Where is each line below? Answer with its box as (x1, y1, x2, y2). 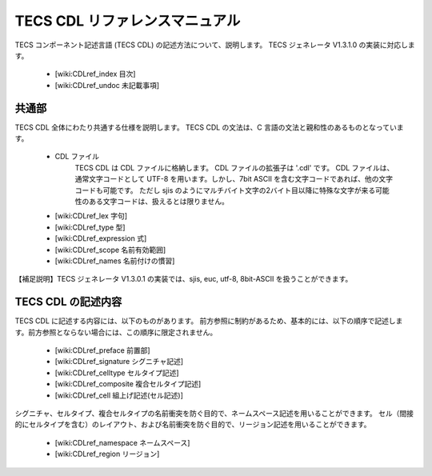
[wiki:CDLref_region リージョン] (54, 449, 160, 459)
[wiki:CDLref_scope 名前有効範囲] (54, 245, 166, 254)
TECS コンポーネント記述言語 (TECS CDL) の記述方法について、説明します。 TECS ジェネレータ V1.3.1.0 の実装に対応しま (14, 40, 415, 50)
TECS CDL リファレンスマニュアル (14, 12, 241, 30)
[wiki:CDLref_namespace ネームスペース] (54, 438, 190, 447)
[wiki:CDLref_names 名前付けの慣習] (54, 256, 175, 266)
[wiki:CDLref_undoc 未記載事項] (54, 80, 160, 90)
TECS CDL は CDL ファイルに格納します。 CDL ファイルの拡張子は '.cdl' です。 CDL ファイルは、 (74, 162, 394, 172)
